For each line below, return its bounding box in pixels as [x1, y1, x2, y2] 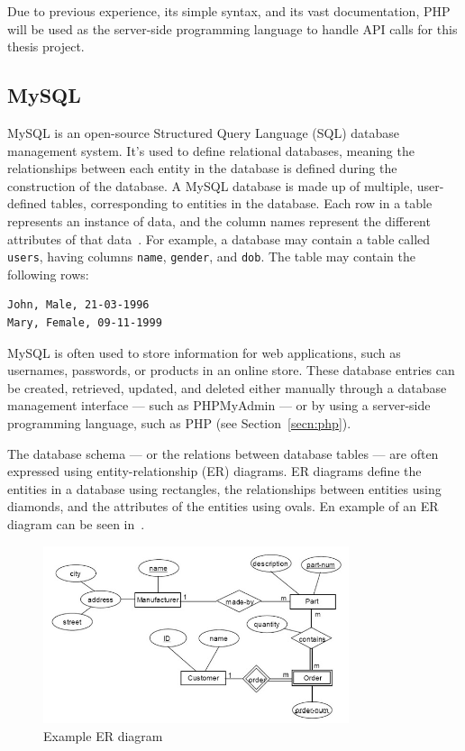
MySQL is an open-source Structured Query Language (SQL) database [7, 123, 400, 142]
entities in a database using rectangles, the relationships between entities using [7, 479, 442, 498]
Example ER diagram [43, 726, 163, 745]
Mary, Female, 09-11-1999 [7, 316, 162, 329]
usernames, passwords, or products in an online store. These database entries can [7, 361, 455, 380]
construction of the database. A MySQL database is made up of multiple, [7, 176, 414, 195]
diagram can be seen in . [7, 514, 145, 533]
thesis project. [7, 37, 85, 56]
